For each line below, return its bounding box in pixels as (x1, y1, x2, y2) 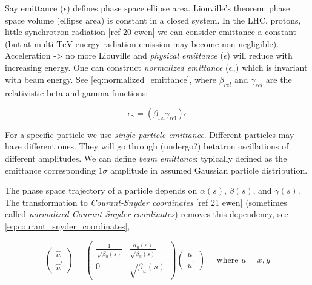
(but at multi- (5, 37, 57, 50)
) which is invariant (236, 61, 308, 73)
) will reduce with (227, 49, 293, 62)
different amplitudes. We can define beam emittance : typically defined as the (5, 152, 287, 164)
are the (265, 73, 292, 86)
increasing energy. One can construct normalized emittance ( (5, 61, 229, 73)
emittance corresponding (5, 163, 96, 176)
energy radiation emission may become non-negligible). (75, 37, 279, 50)
